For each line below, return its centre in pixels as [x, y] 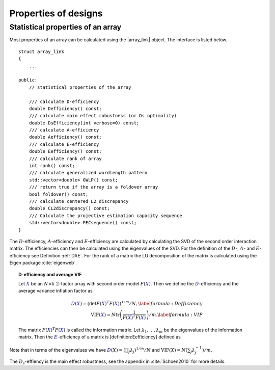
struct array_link [42, 51]
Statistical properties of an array [65, 27]
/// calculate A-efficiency [64, 130]
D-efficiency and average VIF [50, 274]
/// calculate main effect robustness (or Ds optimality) [103, 116]
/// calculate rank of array [65, 158]
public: [28, 80]
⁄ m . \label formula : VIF [176, 314]
